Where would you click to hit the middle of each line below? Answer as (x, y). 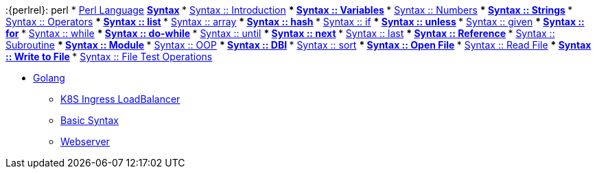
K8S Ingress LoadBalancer (120, 99)
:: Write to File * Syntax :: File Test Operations (109, 57)
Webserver (85, 141)
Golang (49, 78)
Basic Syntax (90, 120)
